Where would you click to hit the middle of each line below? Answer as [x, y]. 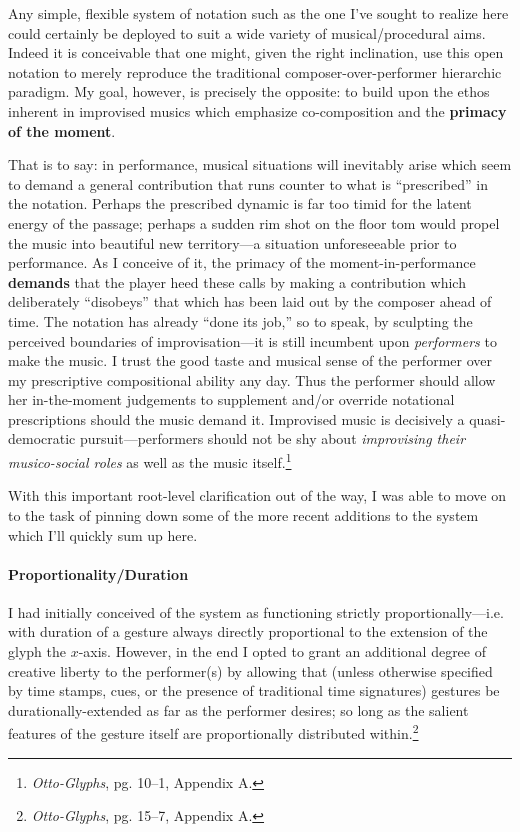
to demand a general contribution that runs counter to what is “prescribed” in [248, 183]
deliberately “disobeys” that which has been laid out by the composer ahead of [250, 301]
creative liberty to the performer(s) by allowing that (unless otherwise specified [250, 670]
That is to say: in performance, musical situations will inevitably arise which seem [260, 164]
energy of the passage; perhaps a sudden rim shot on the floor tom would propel [254, 222]
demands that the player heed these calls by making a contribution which [237, 281]
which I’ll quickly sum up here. [103, 534]
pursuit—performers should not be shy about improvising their [272, 438]
